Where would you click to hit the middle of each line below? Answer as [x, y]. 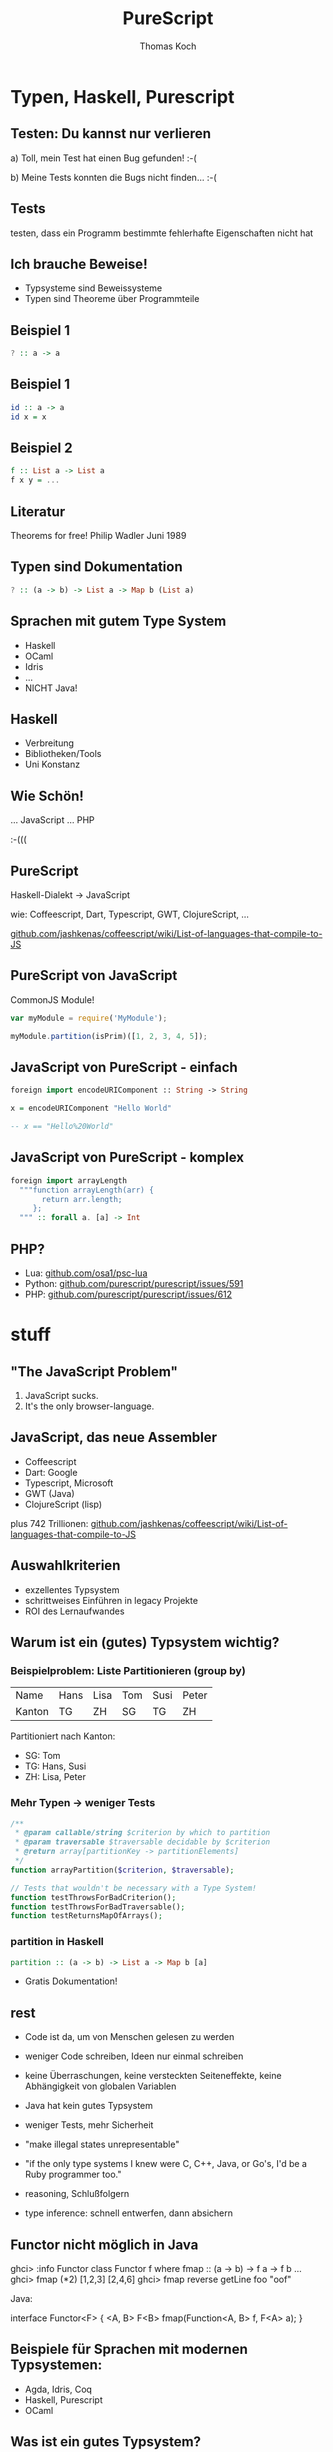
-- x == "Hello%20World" [62, 1127]
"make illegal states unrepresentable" [102, 2144]
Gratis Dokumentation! [71, 1981]
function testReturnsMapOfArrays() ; [86, 1916]
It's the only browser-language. [89, 1406]
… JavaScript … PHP [52, 820]
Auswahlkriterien [65, 1565]
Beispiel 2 [41, 448]
